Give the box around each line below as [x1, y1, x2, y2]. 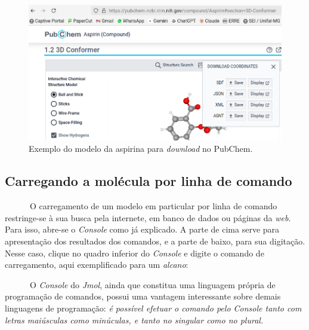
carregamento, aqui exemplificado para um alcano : [5, 258, 189, 271]
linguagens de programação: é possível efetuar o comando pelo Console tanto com [5, 301, 302, 314]
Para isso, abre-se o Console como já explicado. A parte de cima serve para [5, 223, 280, 236]
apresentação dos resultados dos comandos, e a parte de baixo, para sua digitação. [5, 234, 305, 247]
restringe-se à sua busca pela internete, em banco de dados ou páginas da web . [5, 211, 291, 224]
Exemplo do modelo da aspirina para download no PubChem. [29, 142, 253, 155]
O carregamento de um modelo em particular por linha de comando [29, 200, 277, 212]
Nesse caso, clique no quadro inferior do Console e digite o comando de [5, 246, 264, 259]
